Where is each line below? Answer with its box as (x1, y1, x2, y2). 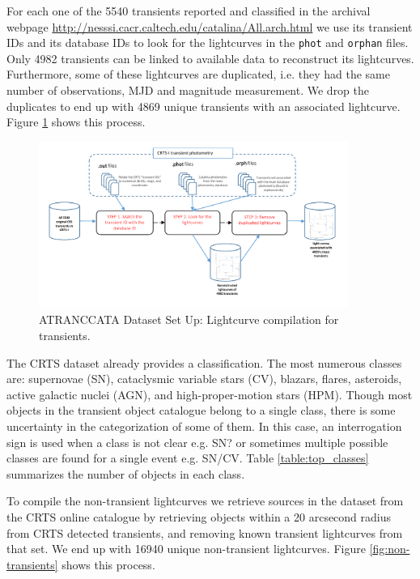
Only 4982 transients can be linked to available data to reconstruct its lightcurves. (6, 49, 414, 66)
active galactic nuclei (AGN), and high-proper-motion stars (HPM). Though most (6, 385, 413, 402)
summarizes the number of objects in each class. (6, 465, 245, 482)
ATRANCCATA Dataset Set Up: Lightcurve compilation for (39, 311, 339, 328)
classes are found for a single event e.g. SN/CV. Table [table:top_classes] (6, 449, 369, 466)
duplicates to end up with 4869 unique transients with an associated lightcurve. (6, 97, 401, 114)
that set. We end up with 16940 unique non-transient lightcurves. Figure (6, 540, 366, 557)
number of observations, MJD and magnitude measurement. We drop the (6, 82, 370, 99)
